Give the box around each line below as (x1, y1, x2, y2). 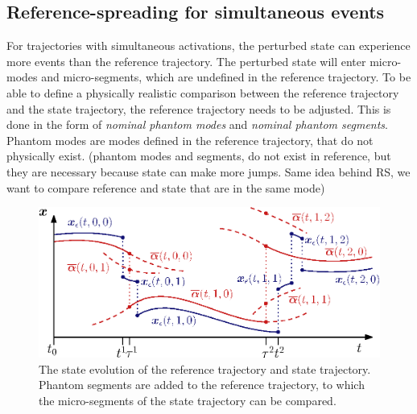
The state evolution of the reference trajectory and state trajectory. (39, 360, 371, 377)
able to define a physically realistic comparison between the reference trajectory (6, 84, 399, 101)
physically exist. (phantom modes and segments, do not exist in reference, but (6, 147, 391, 164)
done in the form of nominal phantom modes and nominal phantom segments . (6, 116, 388, 133)
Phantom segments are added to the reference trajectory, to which (39, 376, 365, 393)
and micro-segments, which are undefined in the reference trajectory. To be (41, 68, 411, 85)
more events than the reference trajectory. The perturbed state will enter (6, 52, 366, 69)
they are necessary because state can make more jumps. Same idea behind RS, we (6, 163, 411, 180)
